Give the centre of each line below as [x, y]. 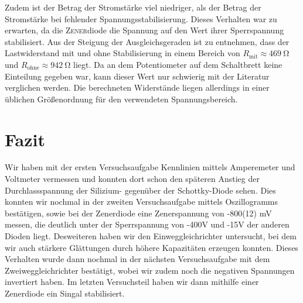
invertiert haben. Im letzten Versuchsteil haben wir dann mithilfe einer [132, 282]
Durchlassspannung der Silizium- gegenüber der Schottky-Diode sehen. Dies [140, 190]
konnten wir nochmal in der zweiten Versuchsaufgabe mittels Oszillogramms [142, 202]
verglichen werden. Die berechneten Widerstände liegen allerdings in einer [137, 87]
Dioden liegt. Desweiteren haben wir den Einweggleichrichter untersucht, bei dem [151, 236]
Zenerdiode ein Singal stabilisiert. [65, 293]
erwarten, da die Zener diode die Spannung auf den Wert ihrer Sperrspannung [144, 30]
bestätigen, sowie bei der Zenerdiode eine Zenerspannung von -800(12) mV [138, 213]
